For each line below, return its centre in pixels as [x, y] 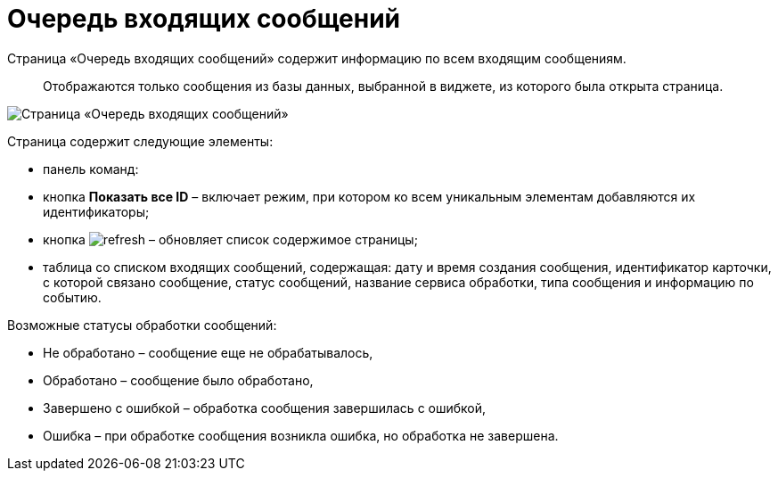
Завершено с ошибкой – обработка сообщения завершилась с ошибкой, [265, 408]
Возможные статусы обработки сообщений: [142, 325]
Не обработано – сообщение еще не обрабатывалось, [208, 352]
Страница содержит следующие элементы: [140, 141]
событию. [72, 297]
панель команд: [91, 169]
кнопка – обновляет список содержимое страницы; [230, 239]
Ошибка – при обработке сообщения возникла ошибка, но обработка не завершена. [301, 435]
